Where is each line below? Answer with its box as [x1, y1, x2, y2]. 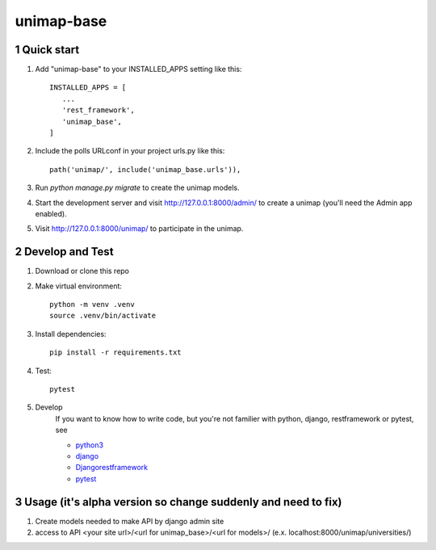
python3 [75, 440, 104, 450]
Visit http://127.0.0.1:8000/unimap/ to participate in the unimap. [35, 224, 244, 233]
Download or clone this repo [35, 267, 129, 276]
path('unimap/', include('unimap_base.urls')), [49, 165, 241, 174]
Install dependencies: [35, 329, 107, 338]
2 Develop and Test [15, 245, 114, 258]
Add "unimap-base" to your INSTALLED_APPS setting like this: [35, 65, 242, 74]
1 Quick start [15, 43, 80, 57]
